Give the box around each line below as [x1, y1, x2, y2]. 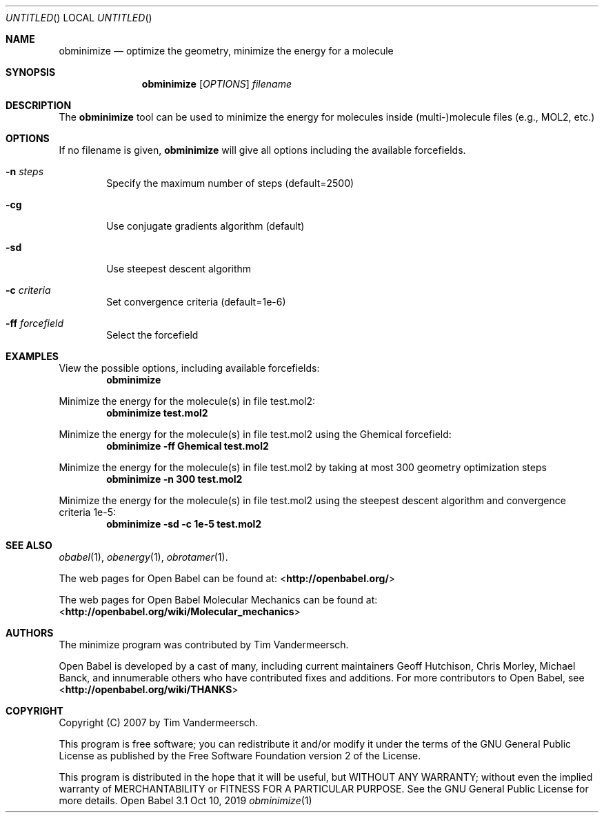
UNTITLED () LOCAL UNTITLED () [6, 12, 152, 23]
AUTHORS [6, 627, 54, 639]
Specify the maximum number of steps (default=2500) [106, 177, 354, 189]
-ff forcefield [6, 317, 64, 329]
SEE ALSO [6, 539, 52, 551]
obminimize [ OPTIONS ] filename [141, 78, 292, 90]
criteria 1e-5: [59, 506, 117, 518]
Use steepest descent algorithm [106, 263, 252, 275]
